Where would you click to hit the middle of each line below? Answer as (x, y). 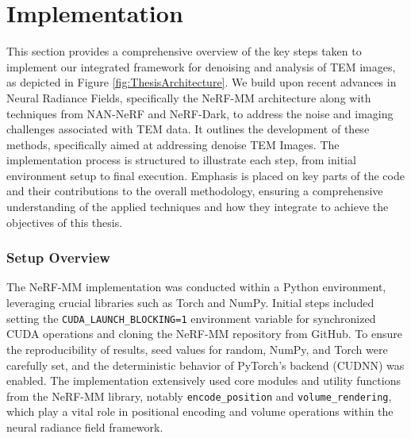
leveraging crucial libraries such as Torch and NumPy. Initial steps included (190, 303)
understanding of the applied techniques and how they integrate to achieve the (198, 207)
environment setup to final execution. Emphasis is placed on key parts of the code (205, 175)
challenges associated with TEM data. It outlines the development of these (188, 129)
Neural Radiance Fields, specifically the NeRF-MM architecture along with (189, 97)
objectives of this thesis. (65, 222)
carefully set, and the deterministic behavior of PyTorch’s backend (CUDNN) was (205, 365)
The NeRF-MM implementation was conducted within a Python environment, (196, 287)
